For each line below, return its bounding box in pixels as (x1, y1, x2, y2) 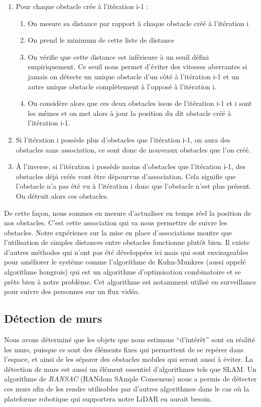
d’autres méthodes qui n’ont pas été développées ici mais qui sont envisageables (4, 246, 248, 257)
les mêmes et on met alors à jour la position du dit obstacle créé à (28, 107, 231, 118)
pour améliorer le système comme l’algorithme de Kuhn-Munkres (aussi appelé (4, 256, 246, 267)
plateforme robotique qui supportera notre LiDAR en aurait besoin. (4, 393, 212, 403)
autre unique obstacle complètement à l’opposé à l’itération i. (28, 81, 217, 91)
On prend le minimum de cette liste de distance (28, 35, 175, 45)
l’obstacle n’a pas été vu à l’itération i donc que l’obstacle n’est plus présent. (16, 181, 251, 191)
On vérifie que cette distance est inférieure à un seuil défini (28, 51, 209, 62)
